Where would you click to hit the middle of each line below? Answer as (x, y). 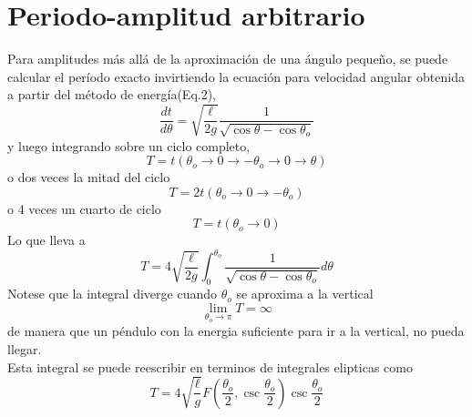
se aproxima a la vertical (305, 294)
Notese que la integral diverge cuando (112, 294)
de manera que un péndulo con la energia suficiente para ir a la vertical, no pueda (236, 331)
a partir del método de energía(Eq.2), (112, 94)
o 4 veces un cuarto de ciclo (84, 208)
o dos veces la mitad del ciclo (89, 177)
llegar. (25, 349)
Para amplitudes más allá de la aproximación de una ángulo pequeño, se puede (228, 59)
